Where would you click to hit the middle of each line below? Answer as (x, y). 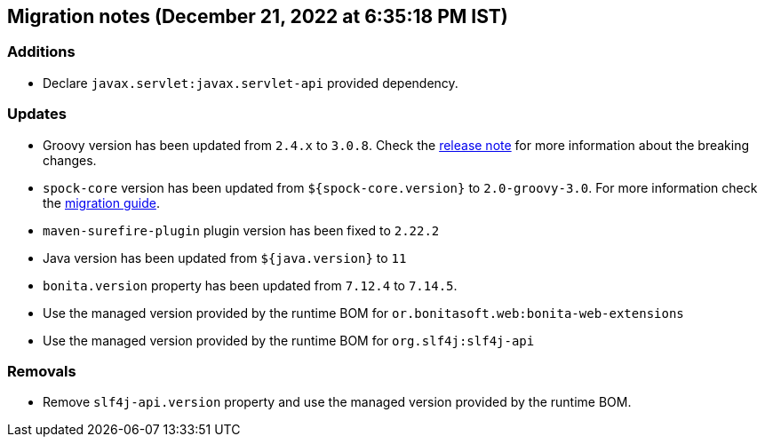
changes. (70, 160)
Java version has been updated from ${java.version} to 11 (225, 258)
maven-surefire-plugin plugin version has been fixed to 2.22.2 (241, 230)
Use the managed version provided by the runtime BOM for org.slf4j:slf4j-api (289, 340)
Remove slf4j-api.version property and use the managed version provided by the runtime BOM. (337, 402)
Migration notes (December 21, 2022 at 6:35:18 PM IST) (258, 16)
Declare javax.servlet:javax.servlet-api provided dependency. (251, 83)
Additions (41, 52)
